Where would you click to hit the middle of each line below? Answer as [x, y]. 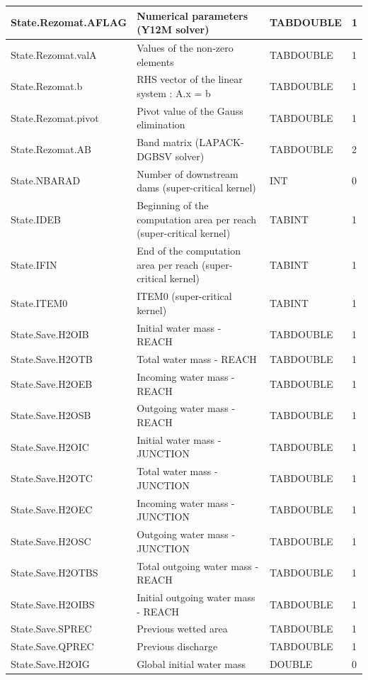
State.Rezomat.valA [54, 54]
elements [155, 61]
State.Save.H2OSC [51, 541]
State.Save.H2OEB [52, 383]
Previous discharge [177, 646]
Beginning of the [173, 205]
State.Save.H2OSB [51, 415]
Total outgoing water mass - [198, 565]
